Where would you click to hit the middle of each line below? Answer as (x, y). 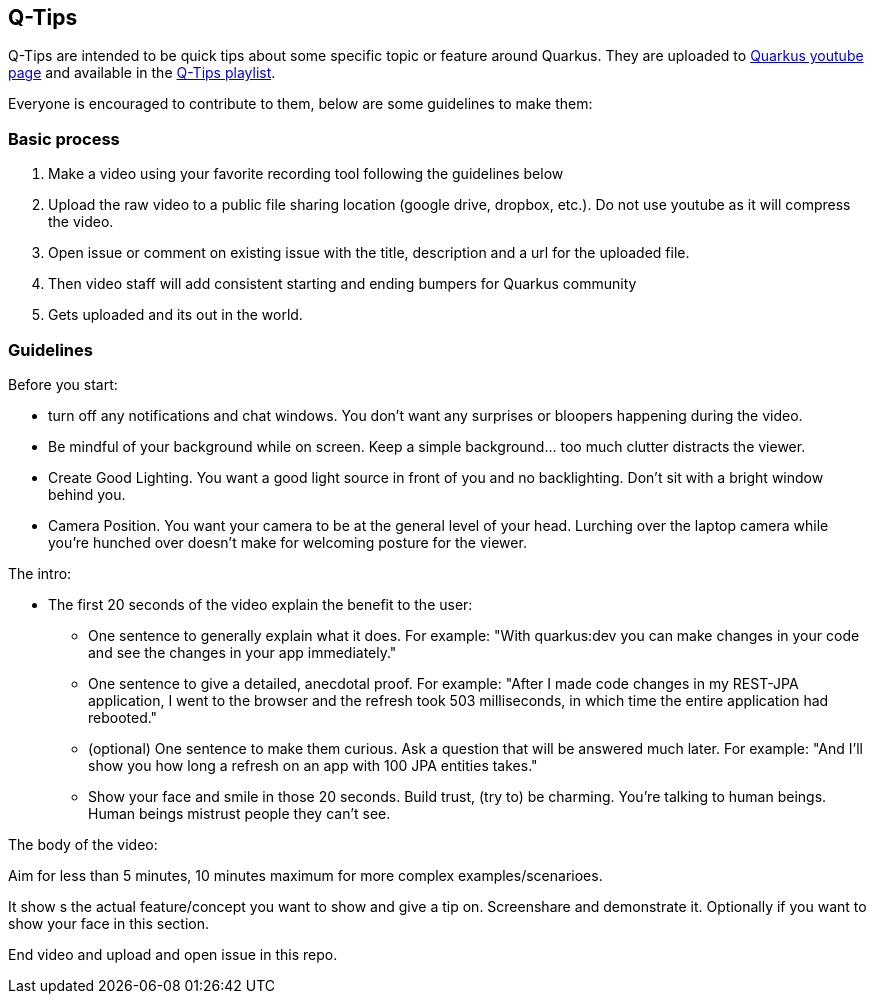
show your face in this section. (108, 923)
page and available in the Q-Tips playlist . (142, 73)
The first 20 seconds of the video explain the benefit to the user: (260, 604)
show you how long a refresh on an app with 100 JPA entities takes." (313, 765)
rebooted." (123, 717)
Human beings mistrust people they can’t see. (239, 813)
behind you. (87, 494)
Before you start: (63, 384)
